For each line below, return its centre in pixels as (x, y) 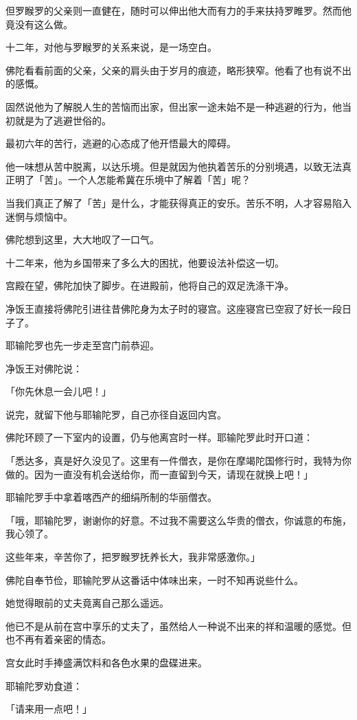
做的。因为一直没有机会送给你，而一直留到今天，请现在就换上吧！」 (159, 474)
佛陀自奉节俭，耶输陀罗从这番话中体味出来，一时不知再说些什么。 (154, 580)
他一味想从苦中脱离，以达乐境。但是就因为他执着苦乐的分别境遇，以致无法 (174, 166)
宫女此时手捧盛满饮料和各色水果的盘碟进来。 (106, 662)
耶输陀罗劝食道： (44, 685)
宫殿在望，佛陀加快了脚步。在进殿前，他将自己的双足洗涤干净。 (150, 285)
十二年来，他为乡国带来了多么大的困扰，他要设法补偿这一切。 (145, 262)
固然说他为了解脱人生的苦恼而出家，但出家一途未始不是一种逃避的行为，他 (174, 106)
